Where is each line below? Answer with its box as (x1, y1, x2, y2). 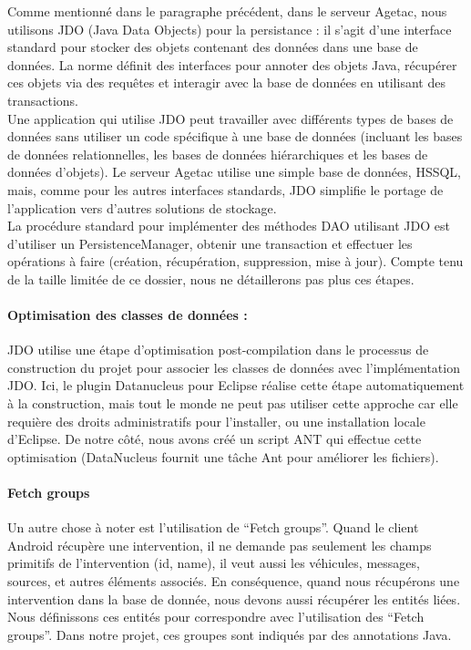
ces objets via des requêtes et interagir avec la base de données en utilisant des (7, 73, 445, 92)
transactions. (7, 90, 78, 109)
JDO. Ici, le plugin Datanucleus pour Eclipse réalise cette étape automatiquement (7, 376, 465, 395)
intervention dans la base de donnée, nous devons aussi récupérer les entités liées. (7, 589, 461, 608)
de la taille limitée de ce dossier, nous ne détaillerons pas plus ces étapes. (7, 269, 415, 288)
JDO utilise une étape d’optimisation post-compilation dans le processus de (7, 340, 429, 359)
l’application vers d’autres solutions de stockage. (7, 198, 277, 217)
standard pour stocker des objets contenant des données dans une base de (7, 37, 418, 57)
